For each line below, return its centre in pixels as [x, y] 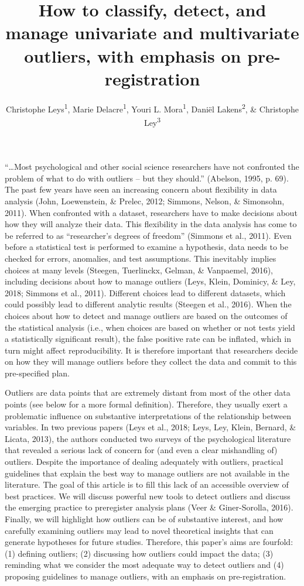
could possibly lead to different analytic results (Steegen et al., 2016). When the [148, 304]
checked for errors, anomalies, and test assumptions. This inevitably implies [141, 258]
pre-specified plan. [37, 373]
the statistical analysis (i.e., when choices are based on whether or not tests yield [150, 327]
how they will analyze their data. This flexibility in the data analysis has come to [151, 224]
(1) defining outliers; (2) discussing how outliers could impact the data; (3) [139, 553]
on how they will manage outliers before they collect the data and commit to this [151, 361]
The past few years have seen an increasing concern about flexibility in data [141, 189]
